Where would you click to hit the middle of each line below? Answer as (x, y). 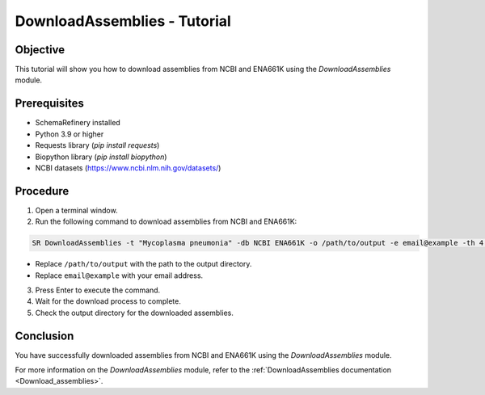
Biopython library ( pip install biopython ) (101, 157)
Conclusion (44, 336)
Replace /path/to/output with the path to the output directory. (143, 264)
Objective (40, 50)
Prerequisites (49, 104)
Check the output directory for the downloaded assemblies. (134, 313)
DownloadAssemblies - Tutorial (123, 21)
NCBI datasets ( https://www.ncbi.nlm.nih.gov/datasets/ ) (128, 168)
